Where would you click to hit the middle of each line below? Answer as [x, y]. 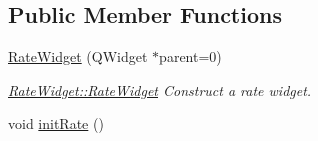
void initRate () [56, 123]
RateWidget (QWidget [78, 56]
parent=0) [190, 56]
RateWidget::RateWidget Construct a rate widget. [160, 89]
